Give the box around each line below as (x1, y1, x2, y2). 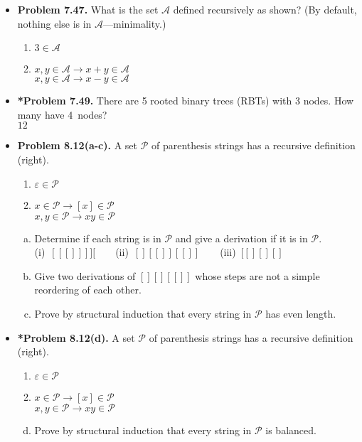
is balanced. (265, 422, 316, 437)
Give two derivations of (34, 268, 136, 283)
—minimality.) (103, 16, 166, 31)
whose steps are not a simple (195, 268, 320, 283)
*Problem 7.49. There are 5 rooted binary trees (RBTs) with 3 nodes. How (17, 93, 354, 108)
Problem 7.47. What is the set (17, 2, 159, 16)
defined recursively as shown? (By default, (173, 2, 357, 16)
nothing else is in (17, 16, 92, 31)
